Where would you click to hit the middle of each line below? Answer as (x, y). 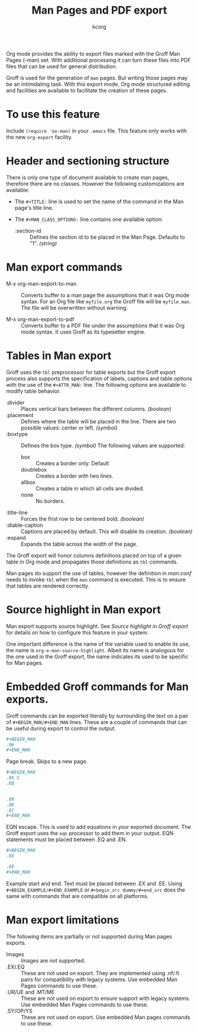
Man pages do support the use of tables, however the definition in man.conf (99, 573)
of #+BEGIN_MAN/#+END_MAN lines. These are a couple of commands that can (97, 722)
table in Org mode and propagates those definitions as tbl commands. (92, 562)
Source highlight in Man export (84, 609)
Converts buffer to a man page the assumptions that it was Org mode (105, 295)
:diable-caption (25, 525)
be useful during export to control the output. (61, 728)
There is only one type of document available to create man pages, (88, 177)
